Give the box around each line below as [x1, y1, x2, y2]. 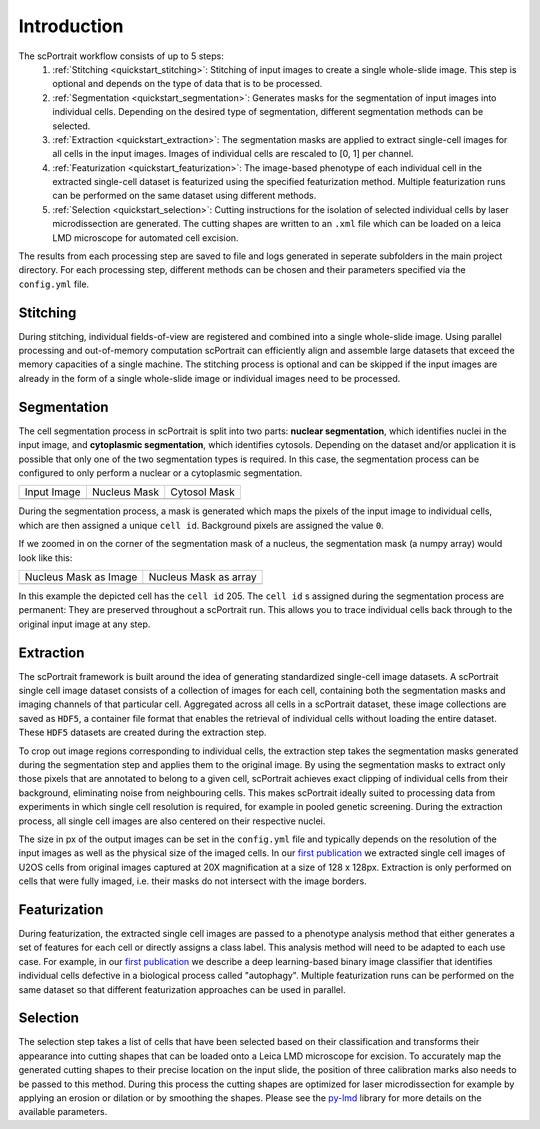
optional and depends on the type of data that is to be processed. [52, 78, 323, 90]
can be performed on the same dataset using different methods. [52, 190, 317, 202]
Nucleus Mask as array [148, 570, 257, 584]
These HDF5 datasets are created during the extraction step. [18, 726, 267, 739]
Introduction [18, 15, 124, 37]
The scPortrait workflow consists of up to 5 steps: [18, 50, 224, 62]
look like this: [18, 551, 73, 564]
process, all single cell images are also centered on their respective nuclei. [18, 815, 326, 827]
